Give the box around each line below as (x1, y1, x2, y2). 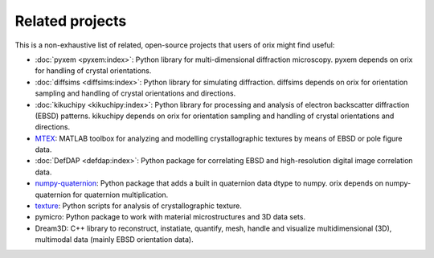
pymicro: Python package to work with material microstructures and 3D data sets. (35, 212, 305, 222)
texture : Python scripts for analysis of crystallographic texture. (35, 201, 243, 211)
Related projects (14, 12, 127, 30)
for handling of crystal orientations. (35, 66, 152, 76)
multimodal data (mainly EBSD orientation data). (35, 235, 194, 244)
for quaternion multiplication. (72, 190, 169, 199)
